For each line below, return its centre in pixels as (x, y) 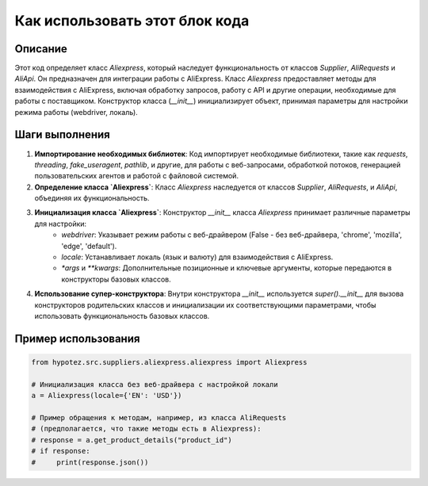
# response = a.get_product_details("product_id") (132, 440)
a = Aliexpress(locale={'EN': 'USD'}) (107, 396)
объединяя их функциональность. (92, 198)
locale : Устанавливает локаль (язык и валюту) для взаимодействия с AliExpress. (197, 257)
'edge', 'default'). (89, 246)
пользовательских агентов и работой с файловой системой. (137, 176)
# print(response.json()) (90, 462)
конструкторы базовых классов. (117, 279)
